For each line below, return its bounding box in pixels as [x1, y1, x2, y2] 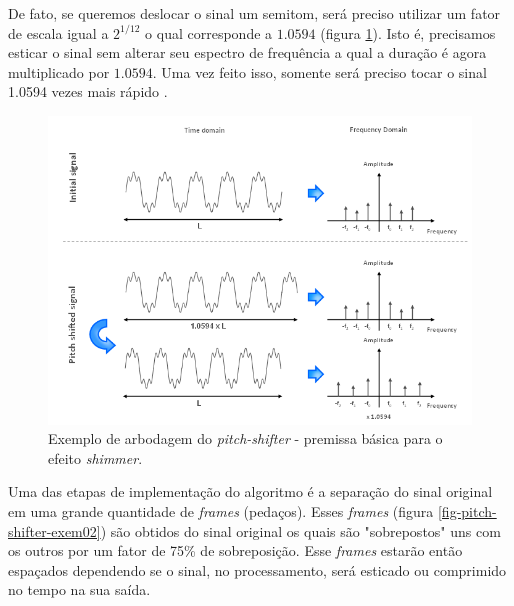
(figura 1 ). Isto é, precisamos [320, 22, 496, 43]
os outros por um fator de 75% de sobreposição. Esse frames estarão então [8, 540, 463, 561]
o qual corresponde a [145, 22, 273, 43]
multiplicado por [8, 61, 110, 82]
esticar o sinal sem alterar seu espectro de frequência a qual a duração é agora [8, 42, 487, 63]
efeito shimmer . [48, 447, 143, 468]
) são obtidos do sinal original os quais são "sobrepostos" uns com [100, 520, 501, 541]
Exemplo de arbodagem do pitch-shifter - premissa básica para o [48, 428, 443, 449]
